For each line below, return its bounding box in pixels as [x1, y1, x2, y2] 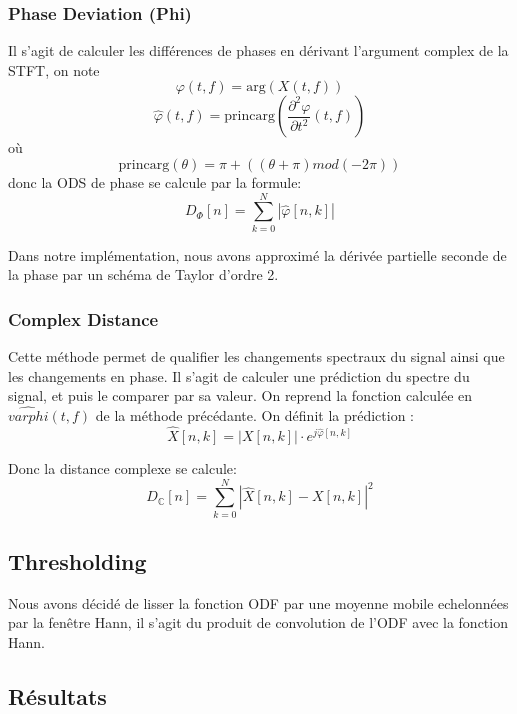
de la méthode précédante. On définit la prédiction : [95, 405, 415, 426]
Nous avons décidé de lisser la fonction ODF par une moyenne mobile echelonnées [8, 592, 509, 613]
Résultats [8, 681, 107, 712]
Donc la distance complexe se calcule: [8, 457, 237, 478]
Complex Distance [8, 306, 159, 331]
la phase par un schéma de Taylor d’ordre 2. [8, 264, 279, 285]
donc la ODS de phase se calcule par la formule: [8, 172, 302, 192]
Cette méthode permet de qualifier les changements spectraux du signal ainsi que [8, 346, 505, 367]
